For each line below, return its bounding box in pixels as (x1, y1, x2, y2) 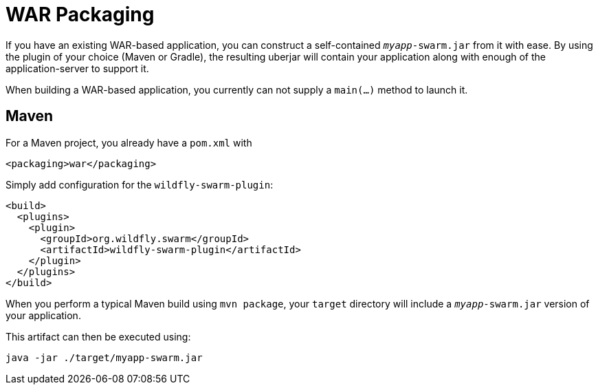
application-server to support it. (5, 62, 149, 74)
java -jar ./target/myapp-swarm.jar (5, 351, 203, 363)
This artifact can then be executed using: (5, 330, 191, 343)
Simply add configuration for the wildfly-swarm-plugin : (5, 178, 274, 191)
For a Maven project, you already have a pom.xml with (5, 136, 252, 149)
